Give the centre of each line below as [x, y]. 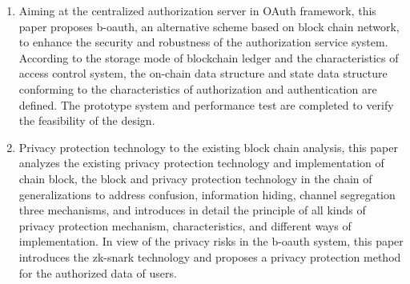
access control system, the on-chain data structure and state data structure [203, 73]
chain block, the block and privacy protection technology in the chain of [195, 178]
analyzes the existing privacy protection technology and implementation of [201, 163]
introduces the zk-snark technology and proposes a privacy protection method [210, 256]
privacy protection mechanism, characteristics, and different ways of [185, 225]
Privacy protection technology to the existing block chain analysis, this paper [208, 147]
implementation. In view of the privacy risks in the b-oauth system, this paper [211, 241]
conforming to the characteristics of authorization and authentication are [198, 88]
